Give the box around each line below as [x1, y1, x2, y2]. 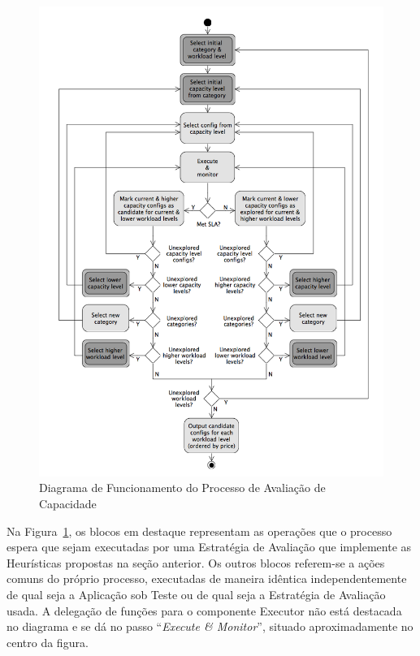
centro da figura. [6, 633, 89, 650]
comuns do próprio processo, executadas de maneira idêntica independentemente [6, 570, 407, 587]
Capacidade [39, 495, 97, 512]
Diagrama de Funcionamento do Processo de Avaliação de [39, 479, 326, 496]
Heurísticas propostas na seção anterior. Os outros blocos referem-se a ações [6, 554, 385, 571]
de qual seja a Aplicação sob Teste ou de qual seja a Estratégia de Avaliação [6, 586, 386, 603]
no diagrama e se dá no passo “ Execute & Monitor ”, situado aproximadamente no [6, 618, 414, 635]
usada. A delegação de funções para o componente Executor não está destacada [6, 602, 402, 619]
